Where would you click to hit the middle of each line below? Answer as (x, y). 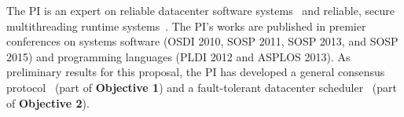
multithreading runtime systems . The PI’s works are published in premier (186, 26)
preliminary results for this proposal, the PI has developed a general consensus (196, 72)
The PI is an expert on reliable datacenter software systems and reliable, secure (200, 10)
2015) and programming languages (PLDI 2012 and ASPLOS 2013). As (178, 56)
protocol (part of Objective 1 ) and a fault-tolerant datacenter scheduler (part (202, 87)
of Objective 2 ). (48, 102)
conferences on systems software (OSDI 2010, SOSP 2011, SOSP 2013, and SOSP (202, 41)
